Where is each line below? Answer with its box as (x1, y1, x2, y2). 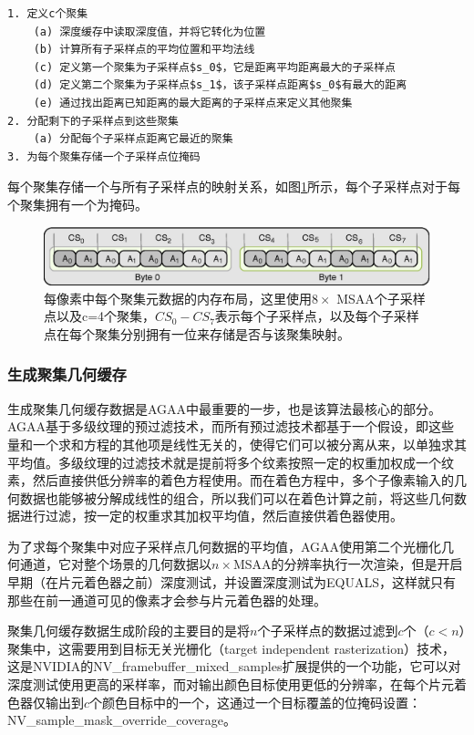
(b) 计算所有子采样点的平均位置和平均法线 (33, 43, 255, 57)
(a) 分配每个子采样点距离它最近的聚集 (33, 132, 233, 146)
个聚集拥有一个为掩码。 (7, 194, 148, 213)
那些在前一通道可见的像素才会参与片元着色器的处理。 (7, 590, 326, 609)
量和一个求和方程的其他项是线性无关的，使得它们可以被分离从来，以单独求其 (7, 434, 467, 453)
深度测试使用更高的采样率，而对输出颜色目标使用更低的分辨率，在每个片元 (7, 675, 454, 694)
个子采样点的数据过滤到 (257, 621, 398, 640)
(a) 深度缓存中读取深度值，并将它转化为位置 (33, 25, 266, 38)
